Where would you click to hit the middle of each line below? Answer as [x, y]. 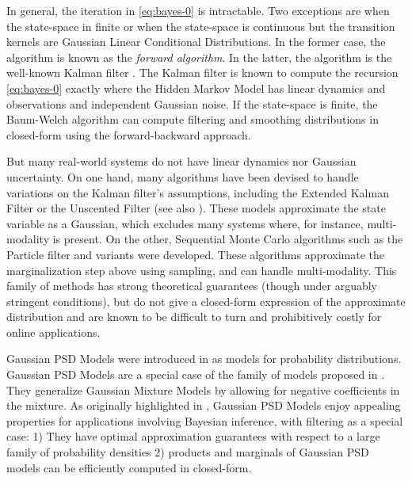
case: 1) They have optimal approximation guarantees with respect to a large [193, 436]
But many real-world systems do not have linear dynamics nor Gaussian [181, 161]
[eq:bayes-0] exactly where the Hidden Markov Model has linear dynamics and [196, 88]
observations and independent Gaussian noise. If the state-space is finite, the [192, 103]
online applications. [53, 332]
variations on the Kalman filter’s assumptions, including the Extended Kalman [198, 192]
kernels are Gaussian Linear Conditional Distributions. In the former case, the [196, 42]
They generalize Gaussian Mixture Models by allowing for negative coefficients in [203, 389]
